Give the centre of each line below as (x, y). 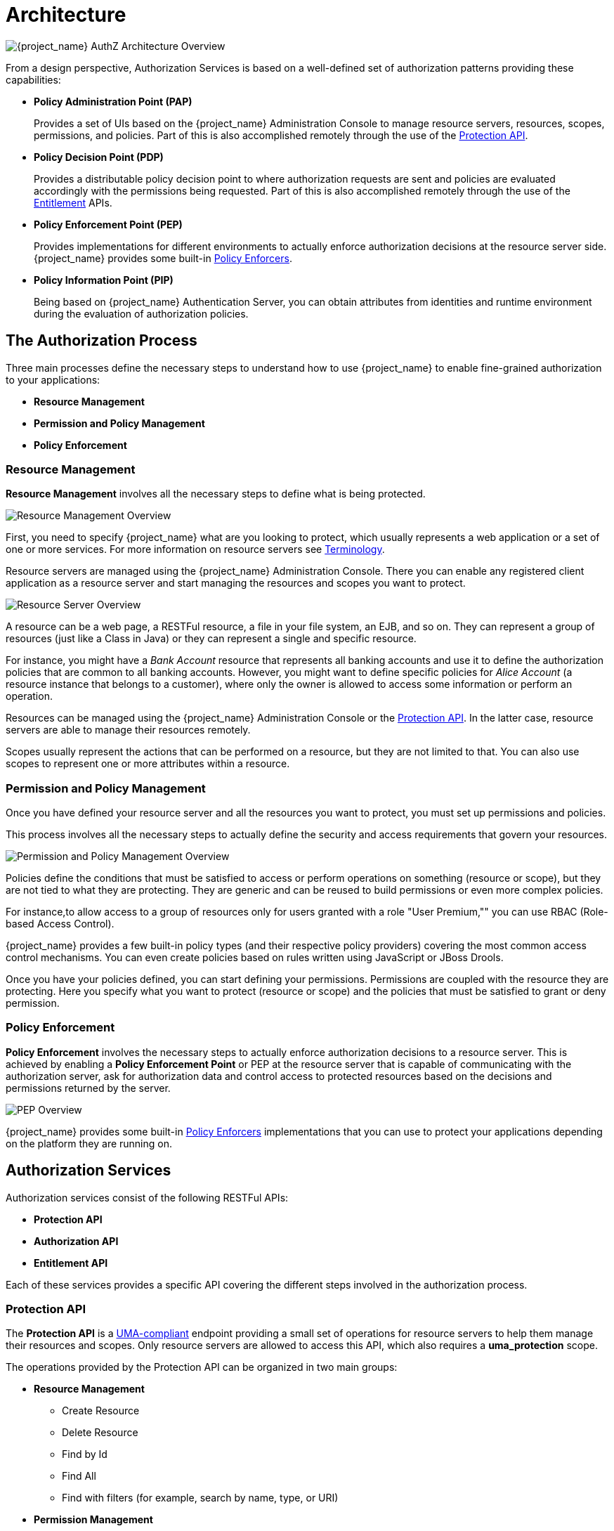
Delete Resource (100, 1433)
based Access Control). (60, 924)
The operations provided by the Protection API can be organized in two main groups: (202, 1367)
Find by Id (85, 1454)
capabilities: (33, 79)
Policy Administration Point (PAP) (113, 101)
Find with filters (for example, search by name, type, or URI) (200, 1498)
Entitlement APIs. (73, 202)
